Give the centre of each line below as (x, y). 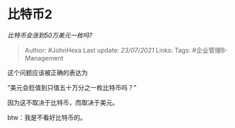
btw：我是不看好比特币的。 (47, 117)
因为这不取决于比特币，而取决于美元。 (63, 102)
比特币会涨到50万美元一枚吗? (50, 35)
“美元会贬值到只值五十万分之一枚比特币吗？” (72, 87)
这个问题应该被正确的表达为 (48, 72)
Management (44, 58)
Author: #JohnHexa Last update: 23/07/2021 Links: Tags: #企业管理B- (126, 50)
